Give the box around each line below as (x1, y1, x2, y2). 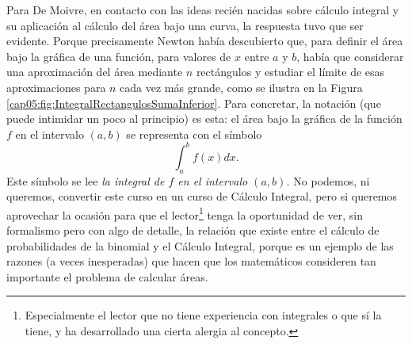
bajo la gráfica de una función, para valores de (6, 48, 231, 64)
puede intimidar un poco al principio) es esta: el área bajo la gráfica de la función (6, 110, 402, 127)
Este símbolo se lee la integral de (6, 172, 165, 189)
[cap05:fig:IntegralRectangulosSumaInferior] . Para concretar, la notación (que (6, 94, 381, 111)
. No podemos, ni (286, 172, 370, 189)
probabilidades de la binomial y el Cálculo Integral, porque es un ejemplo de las (6, 237, 394, 254)
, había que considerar (296, 48, 404, 64)
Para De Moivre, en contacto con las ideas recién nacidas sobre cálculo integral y (6, 2, 399, 17)
